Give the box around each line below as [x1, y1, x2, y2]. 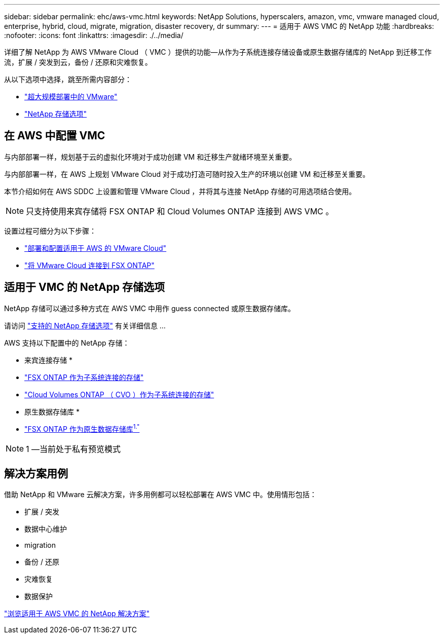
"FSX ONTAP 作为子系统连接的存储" [24, 372, 144, 382]
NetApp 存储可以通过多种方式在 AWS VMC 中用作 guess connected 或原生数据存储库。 [4, 304, 295, 313]
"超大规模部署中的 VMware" [24, 92, 118, 101]
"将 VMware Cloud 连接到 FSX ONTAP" [24, 260, 155, 270]
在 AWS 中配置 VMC [4, 129, 105, 142]
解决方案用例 [4, 467, 68, 480]
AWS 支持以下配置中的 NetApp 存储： [4, 338, 130, 347]
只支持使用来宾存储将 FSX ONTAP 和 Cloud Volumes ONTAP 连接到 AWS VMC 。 [26, 206, 334, 216]
